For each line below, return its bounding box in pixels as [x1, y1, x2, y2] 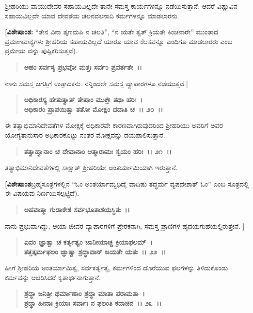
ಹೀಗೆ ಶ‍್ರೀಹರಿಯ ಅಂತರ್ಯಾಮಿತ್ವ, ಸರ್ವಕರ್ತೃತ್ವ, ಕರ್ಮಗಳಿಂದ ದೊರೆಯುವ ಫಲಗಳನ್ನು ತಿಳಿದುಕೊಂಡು [5, 263, 228, 273]
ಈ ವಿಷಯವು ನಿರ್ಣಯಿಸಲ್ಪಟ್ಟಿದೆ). [5, 188, 79, 198]
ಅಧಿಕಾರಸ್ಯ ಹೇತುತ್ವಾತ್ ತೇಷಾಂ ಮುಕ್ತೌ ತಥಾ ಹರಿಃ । [24, 94, 143, 105]
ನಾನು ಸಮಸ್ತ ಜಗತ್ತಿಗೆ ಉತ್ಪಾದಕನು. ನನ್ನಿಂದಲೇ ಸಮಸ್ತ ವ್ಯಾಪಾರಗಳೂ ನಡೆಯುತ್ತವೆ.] [5, 78, 188, 88]
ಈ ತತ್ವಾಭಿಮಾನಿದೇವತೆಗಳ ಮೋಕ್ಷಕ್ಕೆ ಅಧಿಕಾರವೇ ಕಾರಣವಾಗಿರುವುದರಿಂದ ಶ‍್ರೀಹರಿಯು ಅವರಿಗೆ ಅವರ [5, 120, 223, 130]
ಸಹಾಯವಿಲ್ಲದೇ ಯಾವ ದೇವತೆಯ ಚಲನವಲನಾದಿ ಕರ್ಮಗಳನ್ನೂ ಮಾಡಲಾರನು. [5, 10, 179, 20]
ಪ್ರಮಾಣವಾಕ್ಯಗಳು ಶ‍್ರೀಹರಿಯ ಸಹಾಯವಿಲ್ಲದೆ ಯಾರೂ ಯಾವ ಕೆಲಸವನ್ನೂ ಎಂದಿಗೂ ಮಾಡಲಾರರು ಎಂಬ [5, 36, 233, 46]
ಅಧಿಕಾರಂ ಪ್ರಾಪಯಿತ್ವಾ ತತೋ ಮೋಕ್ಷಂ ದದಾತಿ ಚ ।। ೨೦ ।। [24, 104, 163, 114]
